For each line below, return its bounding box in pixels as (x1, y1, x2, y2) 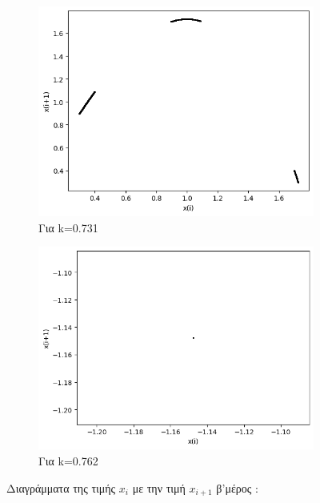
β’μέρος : (216, 479, 258, 496)
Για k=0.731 (38, 219, 98, 235)
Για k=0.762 (38, 453, 98, 469)
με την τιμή (132, 479, 186, 496)
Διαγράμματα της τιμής (6, 479, 116, 496)
